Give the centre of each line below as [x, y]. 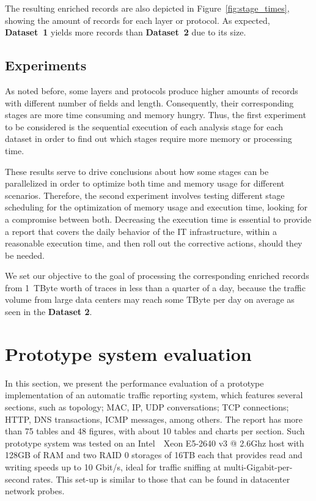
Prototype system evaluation [128, 353]
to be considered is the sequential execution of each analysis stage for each [144, 126]
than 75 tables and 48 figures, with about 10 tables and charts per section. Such [155, 431]
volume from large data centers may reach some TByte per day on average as [150, 299]
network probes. [35, 491]
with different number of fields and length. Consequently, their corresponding [149, 102]
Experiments [46, 65]
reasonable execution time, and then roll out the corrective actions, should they [154, 243]
